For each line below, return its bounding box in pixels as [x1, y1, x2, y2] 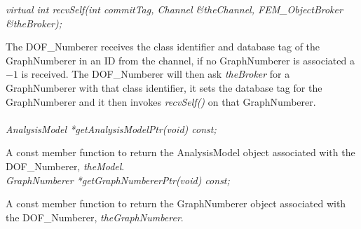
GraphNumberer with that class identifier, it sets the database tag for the [6, 80, 322, 95]
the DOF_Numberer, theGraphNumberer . [6, 209, 184, 224]
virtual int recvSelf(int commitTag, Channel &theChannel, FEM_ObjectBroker [6, 2, 343, 16]
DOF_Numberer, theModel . [6, 158, 125, 173]
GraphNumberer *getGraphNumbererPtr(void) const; [6, 172, 230, 187]
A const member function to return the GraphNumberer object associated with [6, 196, 346, 211]
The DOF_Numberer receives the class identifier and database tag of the [6, 39, 320, 54]
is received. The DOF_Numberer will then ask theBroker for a [21, 67, 290, 81]
